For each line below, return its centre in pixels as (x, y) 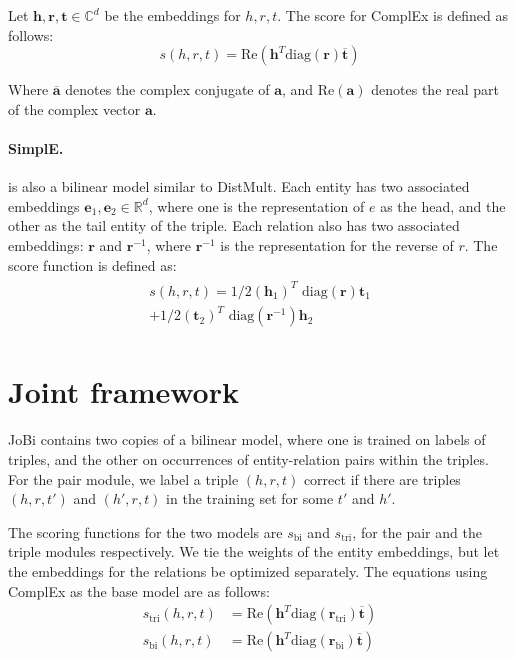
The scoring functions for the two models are (145, 531)
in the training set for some (250, 498)
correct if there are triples (382, 478)
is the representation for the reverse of (337, 244)
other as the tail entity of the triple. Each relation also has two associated (234, 225)
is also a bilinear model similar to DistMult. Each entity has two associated (239, 186)
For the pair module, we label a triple (123, 478)
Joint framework (123, 391)
